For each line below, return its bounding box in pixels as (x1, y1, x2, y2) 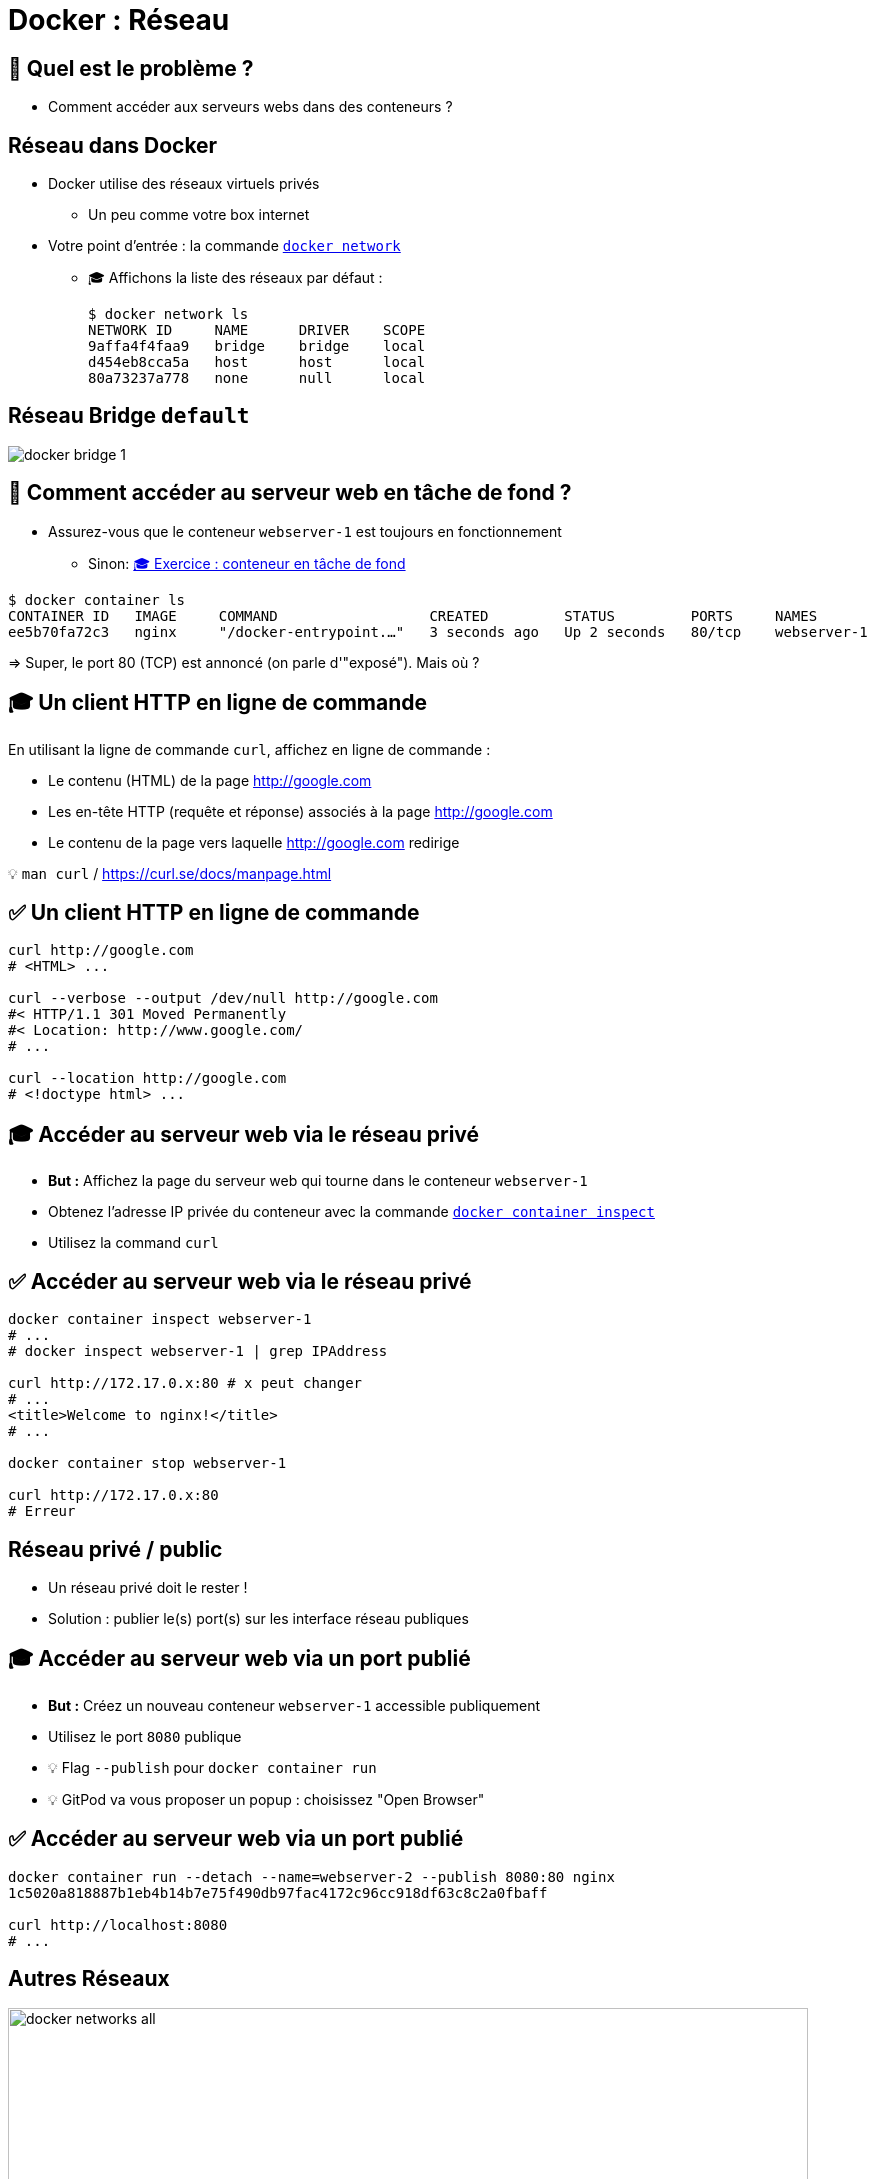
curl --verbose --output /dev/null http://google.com (8, 990, 438, 1007)
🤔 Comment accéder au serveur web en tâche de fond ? (8, 480, 572, 506)
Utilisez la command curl (48, 1234, 219, 1252)
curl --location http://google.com (8, 1070, 287, 1087)
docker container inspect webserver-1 (8, 1311, 312, 1328)
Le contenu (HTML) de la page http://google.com (48, 771, 372, 789)
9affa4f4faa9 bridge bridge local (88, 338, 426, 355)
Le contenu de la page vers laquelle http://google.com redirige (48, 833, 460, 851)
